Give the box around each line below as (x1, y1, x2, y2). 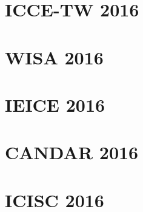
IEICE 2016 (5, 92, 105, 117)
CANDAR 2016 (5, 140, 139, 165)
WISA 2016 (5, 44, 104, 69)
